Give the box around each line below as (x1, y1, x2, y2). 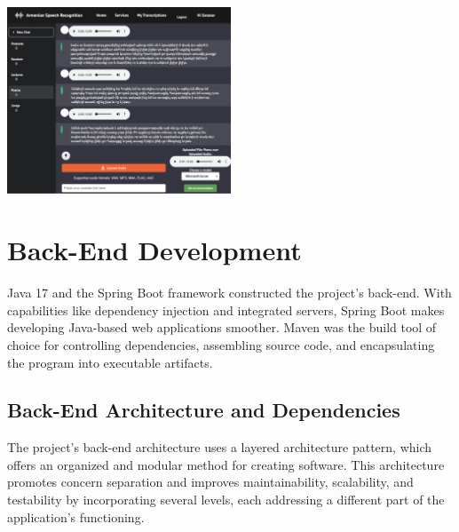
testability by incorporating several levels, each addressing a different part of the (7, 490, 445, 509)
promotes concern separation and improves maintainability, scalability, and (7, 472, 414, 491)
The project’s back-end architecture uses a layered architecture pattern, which (7, 438, 432, 457)
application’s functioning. (7, 507, 145, 526)
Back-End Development (7, 232, 302, 268)
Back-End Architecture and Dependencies (7, 396, 400, 424)
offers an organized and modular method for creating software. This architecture (7, 455, 445, 473)
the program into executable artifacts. (7, 353, 213, 371)
